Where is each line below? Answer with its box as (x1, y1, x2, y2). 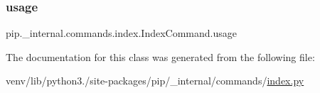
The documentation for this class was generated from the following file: (6, 49, 315, 64)
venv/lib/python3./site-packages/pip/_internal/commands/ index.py (6, 73, 304, 88)
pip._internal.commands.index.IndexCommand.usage (6, 26, 237, 40)
